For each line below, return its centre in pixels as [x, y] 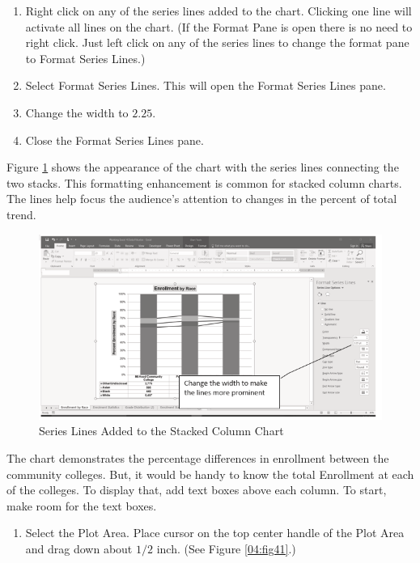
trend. [21, 214]
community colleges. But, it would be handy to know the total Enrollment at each [210, 474]
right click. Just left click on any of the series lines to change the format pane [217, 42]
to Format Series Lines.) [85, 58]
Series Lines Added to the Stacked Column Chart [161, 431]
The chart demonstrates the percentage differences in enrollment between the [198, 458]
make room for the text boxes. [82, 505]
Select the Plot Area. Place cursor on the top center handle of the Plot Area [215, 533]
